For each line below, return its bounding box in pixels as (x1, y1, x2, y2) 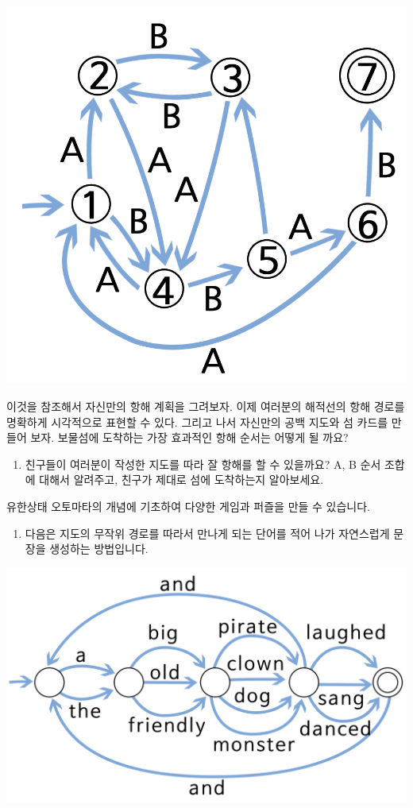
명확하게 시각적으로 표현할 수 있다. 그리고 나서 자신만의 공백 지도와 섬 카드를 (6, 413, 388, 430)
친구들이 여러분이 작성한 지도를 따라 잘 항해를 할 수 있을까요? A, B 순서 (25, 455, 381, 472)
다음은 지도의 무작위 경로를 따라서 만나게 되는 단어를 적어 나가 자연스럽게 (25, 524, 390, 541)
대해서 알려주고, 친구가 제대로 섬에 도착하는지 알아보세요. (39, 471, 324, 488)
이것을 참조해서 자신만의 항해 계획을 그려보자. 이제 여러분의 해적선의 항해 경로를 (6, 398, 405, 415)
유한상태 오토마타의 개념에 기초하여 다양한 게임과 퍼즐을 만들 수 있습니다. (6, 498, 371, 515)
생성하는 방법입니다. (49, 540, 149, 557)
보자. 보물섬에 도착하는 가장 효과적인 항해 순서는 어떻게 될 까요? (30, 429, 349, 446)
